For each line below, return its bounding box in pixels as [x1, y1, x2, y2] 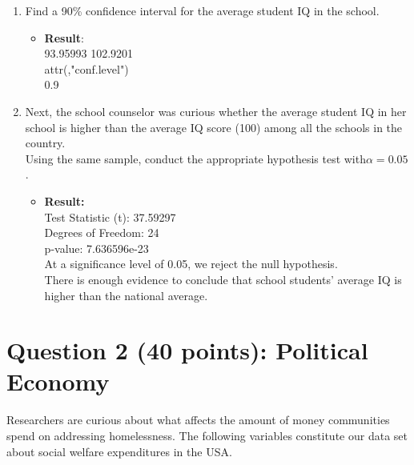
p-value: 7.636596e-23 [44, 239, 149, 256]
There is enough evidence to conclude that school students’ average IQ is [44, 271, 402, 287]
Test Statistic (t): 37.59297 [44, 208, 176, 225]
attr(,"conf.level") [44, 60, 129, 77]
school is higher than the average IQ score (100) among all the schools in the [25, 118, 403, 135]
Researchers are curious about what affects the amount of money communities [6, 411, 390, 428]
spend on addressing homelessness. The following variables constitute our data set [6, 427, 408, 443]
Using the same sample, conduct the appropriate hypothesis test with [25, 150, 366, 166]
